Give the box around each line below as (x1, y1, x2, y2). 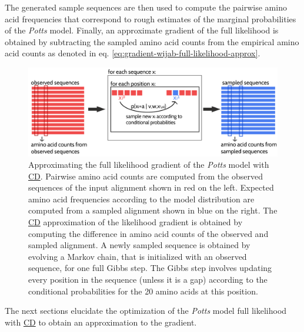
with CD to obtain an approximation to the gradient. (5, 316, 197, 328)
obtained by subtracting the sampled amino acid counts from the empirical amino (5, 35, 299, 48)
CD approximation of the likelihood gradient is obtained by (28, 216, 243, 228)
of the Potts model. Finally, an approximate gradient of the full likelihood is (5, 24, 279, 36)
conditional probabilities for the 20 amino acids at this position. (28, 284, 258, 297)
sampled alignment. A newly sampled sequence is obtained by (28, 239, 250, 251)
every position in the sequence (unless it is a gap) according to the (28, 273, 268, 286)
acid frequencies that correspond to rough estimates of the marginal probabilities (5, 12, 296, 25)
